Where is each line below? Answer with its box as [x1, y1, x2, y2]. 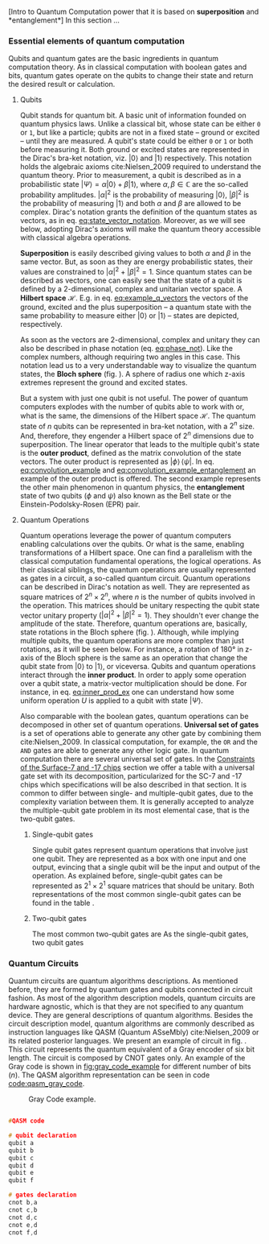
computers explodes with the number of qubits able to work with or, [19, 402, 245, 411]
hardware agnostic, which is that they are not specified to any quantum [8, 1002, 244, 1011]
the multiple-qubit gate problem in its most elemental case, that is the [19, 805, 251, 816]
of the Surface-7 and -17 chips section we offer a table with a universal [19, 763, 255, 772]
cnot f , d [8, 1228, 38, 1237]
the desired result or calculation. [8, 80, 116, 89]
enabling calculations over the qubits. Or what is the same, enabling [19, 539, 245, 548]
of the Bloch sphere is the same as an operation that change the [35, 653, 247, 663]
